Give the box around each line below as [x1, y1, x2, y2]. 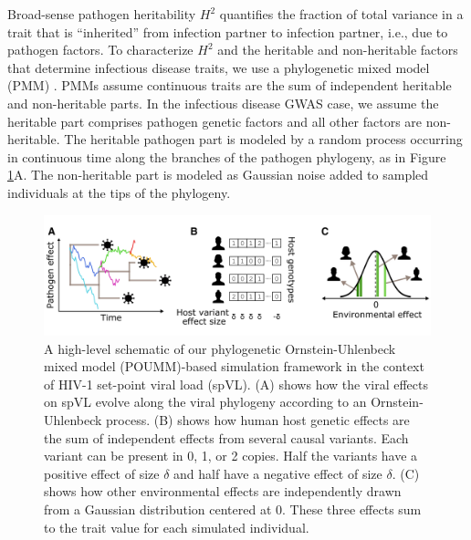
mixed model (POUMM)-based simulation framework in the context [44, 357, 424, 376]
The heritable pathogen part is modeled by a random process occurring [64, 130, 463, 149]
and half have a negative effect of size [173, 463, 382, 483]
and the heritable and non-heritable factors [217, 40, 458, 59]
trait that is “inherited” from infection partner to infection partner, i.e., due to [7, 22, 448, 41]
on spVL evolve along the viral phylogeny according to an [44, 392, 367, 411]
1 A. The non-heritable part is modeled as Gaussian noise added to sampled [7, 165, 429, 184]
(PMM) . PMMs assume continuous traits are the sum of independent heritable [7, 76, 452, 95]
